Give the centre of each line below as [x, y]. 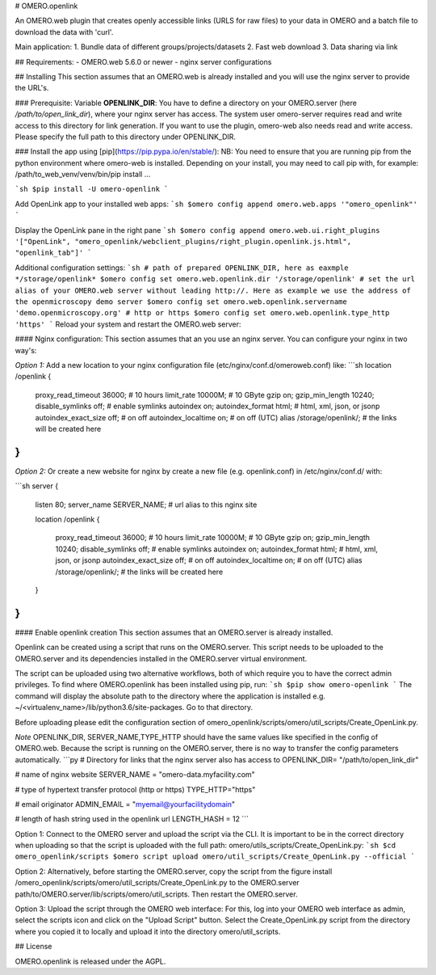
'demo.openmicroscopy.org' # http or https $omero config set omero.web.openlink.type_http [202, 313]
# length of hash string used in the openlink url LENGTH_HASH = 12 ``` [132, 819]
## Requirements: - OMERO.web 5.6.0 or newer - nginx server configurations [143, 61]
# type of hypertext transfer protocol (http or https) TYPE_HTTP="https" [135, 789]
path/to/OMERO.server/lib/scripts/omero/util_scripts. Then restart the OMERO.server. [156, 894]
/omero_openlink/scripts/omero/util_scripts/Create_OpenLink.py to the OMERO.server [157, 883]
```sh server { [37, 486]
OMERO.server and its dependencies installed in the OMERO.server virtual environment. [161, 658]
